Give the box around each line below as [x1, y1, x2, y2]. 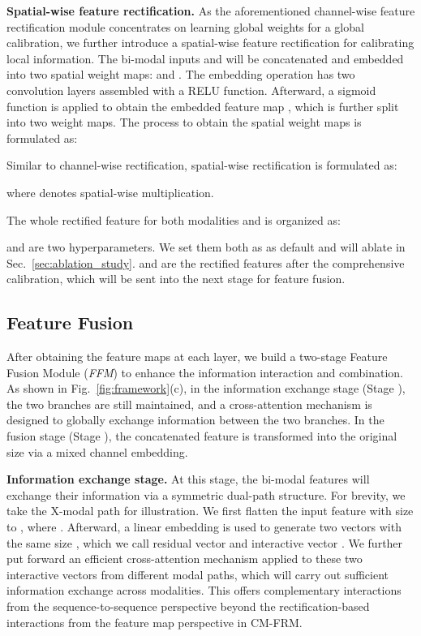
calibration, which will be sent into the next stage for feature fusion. [6, 270, 346, 287]
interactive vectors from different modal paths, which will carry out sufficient [6, 565, 389, 582]
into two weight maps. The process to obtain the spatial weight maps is [6, 114, 362, 131]
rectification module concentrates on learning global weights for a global [6, 18, 364, 35]
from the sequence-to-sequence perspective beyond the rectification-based [6, 598, 370, 615]
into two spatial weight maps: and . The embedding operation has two [6, 66, 355, 83]
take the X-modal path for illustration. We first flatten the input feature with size [6, 502, 414, 519]
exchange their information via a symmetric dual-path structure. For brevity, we [6, 486, 406, 503]
